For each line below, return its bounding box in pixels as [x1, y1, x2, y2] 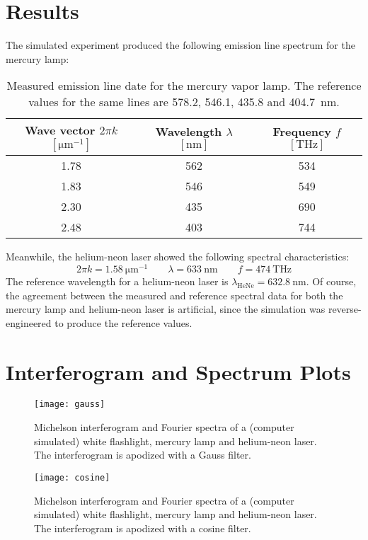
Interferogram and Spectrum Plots [6, 357, 351, 386]
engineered [6, 315, 52, 330]
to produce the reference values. [54, 315, 192, 330]
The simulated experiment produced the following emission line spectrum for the [6, 38, 355, 52]
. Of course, [306, 273, 357, 288]
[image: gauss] [34, 399, 105, 410]
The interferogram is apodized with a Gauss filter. [34, 447, 251, 462]
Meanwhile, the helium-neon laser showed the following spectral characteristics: [6, 249, 350, 264]
